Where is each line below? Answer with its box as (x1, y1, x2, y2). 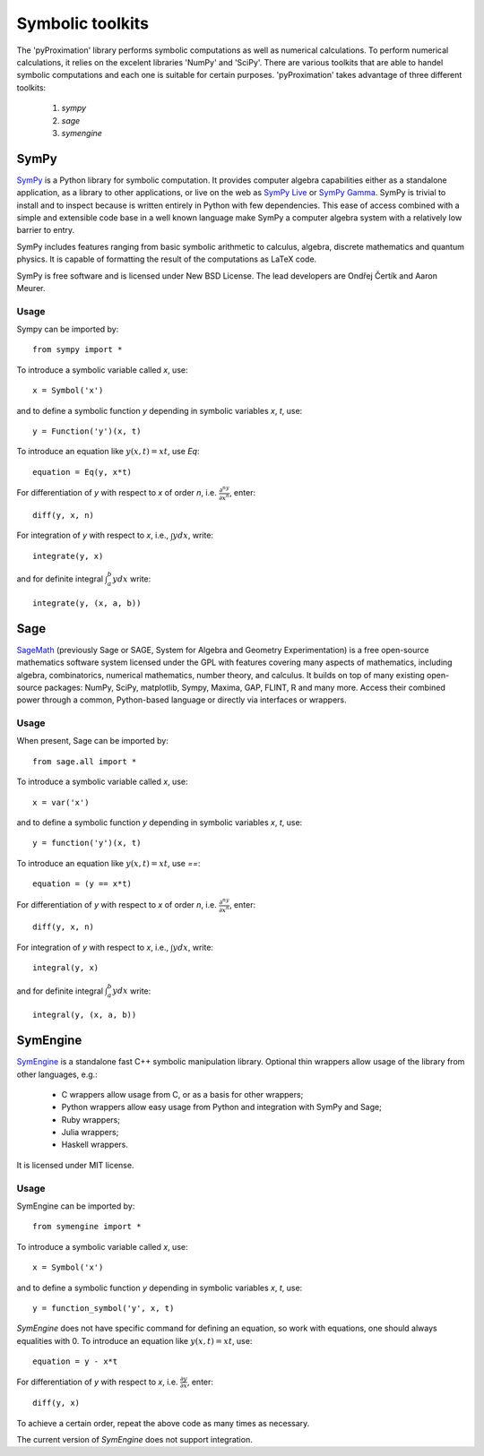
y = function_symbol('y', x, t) (32, 1303, 175, 1313)
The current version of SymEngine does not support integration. (16, 1434, 253, 1444)
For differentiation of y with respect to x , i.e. (16, 1376, 178, 1387)
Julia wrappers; (61, 1127, 119, 1138)
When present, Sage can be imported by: (16, 736, 169, 746)
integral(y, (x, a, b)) (32, 1010, 137, 1021)
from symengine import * (32, 1221, 142, 1232)
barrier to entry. (16, 225, 75, 236)
